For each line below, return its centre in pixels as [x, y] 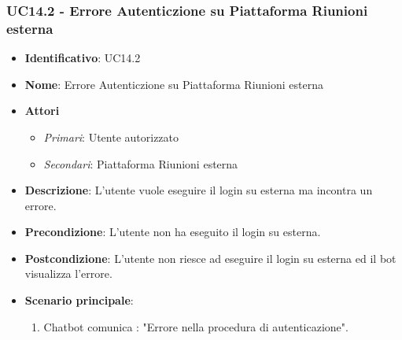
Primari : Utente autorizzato [111, 137]
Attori [42, 111]
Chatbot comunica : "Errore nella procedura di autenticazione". [196, 326]
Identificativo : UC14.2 [83, 58]
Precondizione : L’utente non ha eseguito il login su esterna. [173, 232]
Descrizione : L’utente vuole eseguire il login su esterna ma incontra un [199, 190]
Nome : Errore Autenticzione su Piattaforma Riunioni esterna [174, 84]
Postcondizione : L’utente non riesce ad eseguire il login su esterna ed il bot [210, 258]
